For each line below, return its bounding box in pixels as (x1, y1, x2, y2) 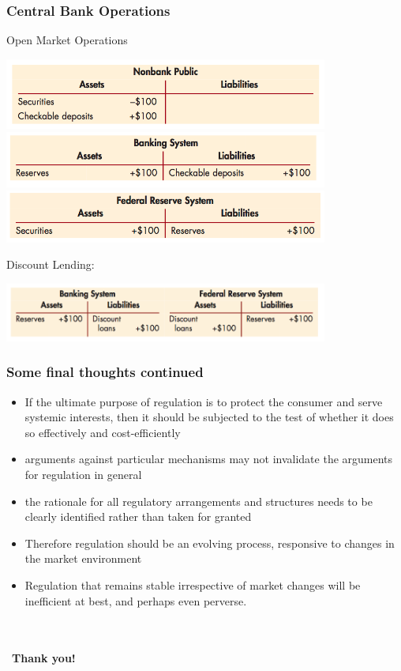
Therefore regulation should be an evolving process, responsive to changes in (24, 534, 395, 551)
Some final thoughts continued (6, 362, 204, 382)
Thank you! (12, 650, 76, 666)
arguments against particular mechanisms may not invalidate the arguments (24, 450, 393, 467)
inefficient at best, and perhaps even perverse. (24, 592, 247, 609)
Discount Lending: (6, 256, 95, 273)
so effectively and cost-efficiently (24, 424, 181, 440)
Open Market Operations (6, 32, 128, 48)
